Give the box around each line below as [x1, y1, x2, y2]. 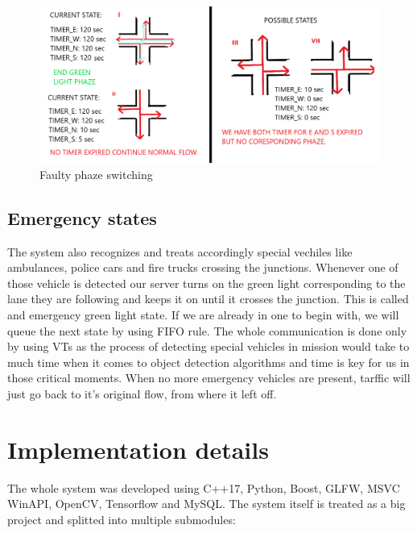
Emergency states [7, 205, 157, 230]
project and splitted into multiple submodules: [7, 510, 236, 527]
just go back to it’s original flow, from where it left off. [7, 385, 277, 402]
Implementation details [7, 432, 269, 465]
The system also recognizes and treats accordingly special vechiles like [7, 243, 353, 260]
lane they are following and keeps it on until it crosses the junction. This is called [7, 290, 409, 307]
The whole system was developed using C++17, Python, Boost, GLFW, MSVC [7, 479, 400, 496]
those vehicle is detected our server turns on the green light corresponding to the [7, 274, 406, 291]
